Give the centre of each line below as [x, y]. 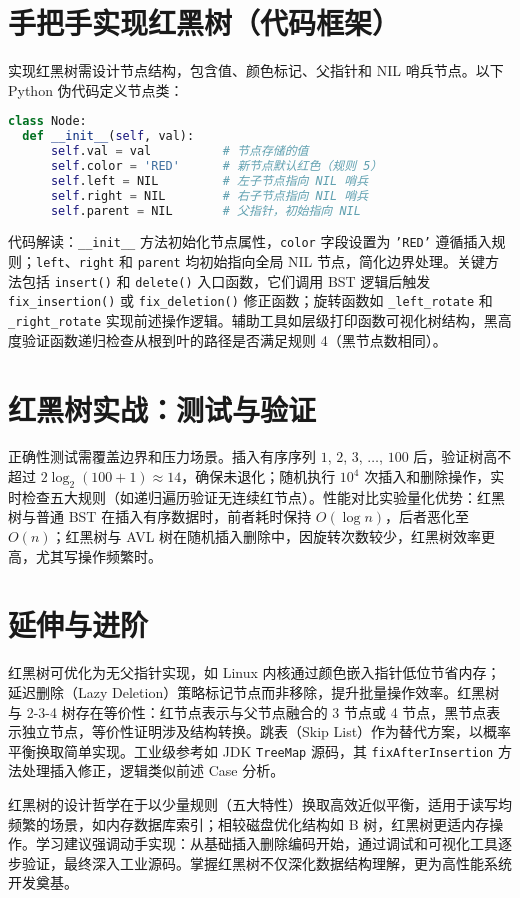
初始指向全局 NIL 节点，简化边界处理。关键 [342, 261]
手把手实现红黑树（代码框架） [204, 22]
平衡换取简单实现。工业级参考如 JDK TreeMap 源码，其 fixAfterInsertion [251, 750]
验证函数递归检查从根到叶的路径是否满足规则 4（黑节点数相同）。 [234, 339]
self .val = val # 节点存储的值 [179, 151]
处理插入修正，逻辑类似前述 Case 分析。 [153, 770]
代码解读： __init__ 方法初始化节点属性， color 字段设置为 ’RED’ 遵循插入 [250, 241]
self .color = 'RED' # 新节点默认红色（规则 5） [216, 165]
